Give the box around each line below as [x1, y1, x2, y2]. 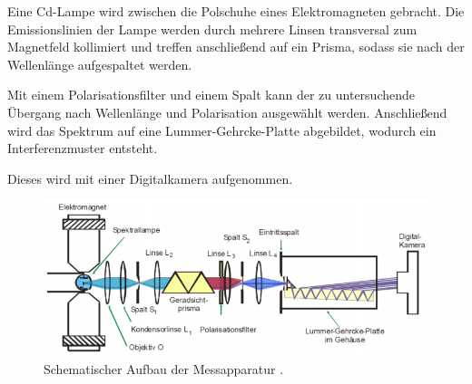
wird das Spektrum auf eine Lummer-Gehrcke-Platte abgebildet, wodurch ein [7, 120, 437, 139]
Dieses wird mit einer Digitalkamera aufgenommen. [7, 168, 293, 187]
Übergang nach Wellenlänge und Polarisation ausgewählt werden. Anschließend [7, 102, 447, 121]
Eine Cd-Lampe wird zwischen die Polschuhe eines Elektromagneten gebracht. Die [7, 2, 465, 20]
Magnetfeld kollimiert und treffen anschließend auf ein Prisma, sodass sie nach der [7, 37, 465, 56]
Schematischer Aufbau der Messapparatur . [44, 360, 284, 379]
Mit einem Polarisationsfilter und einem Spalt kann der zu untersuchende [7, 85, 416, 104]
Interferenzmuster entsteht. [7, 139, 158, 158]
